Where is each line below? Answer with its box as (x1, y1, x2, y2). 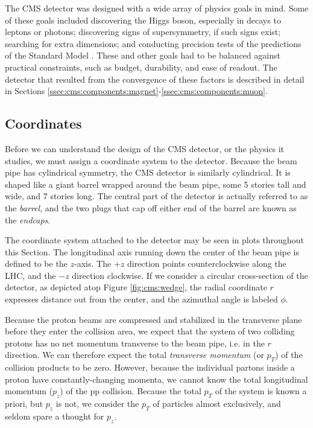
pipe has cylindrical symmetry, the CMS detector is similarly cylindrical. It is (5, 166, 291, 179)
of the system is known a (215, 385, 307, 397)
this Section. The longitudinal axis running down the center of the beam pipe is (5, 245, 300, 258)
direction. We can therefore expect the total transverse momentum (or (5, 348, 264, 361)
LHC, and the (5, 269, 56, 281)
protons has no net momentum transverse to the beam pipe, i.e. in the (5, 336, 265, 349)
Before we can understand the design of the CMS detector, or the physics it (5, 142, 285, 155)
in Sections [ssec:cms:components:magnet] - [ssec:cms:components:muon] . (5, 85, 268, 97)
